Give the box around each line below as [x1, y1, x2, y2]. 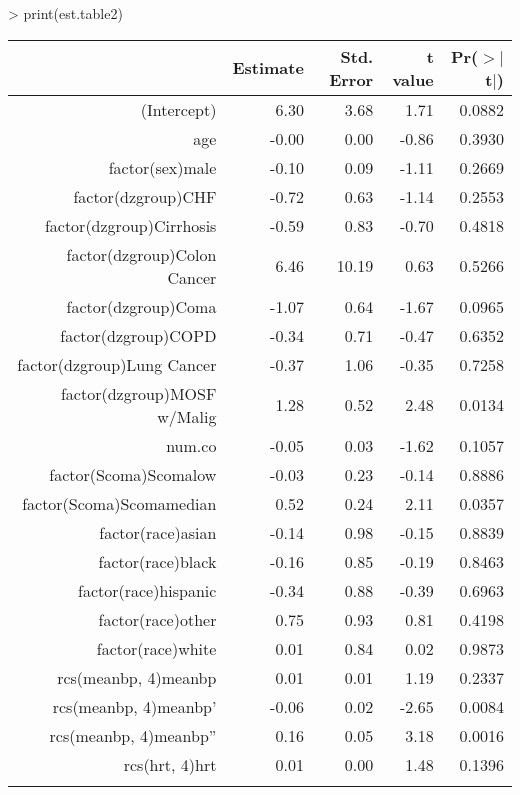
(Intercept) [140, 97, 217, 121]
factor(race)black [98, 549, 217, 573]
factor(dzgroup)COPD [60, 323, 217, 347]
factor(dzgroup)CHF [73, 184, 217, 208]
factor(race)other [98, 607, 217, 631]
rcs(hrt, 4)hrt [123, 752, 217, 776]
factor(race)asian [99, 520, 217, 544]
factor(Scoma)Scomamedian [22, 491, 217, 515]
